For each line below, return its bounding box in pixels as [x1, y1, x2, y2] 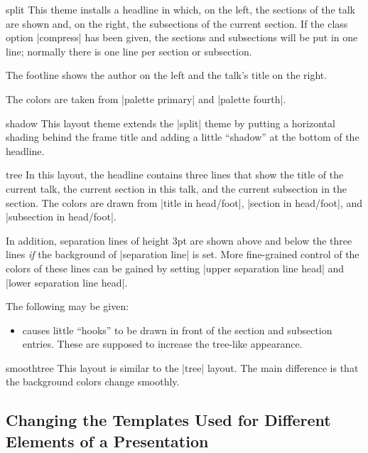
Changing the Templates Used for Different [6, 409, 331, 431]
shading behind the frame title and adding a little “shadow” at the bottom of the [6, 129, 359, 144]
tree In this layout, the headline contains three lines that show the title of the [6, 167, 344, 182]
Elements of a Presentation [6, 430, 209, 452]
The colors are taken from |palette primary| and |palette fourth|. [6, 91, 286, 106]
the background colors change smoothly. [6, 374, 180, 389]
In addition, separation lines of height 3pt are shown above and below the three [6, 233, 352, 247]
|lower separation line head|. [6, 275, 128, 289]
